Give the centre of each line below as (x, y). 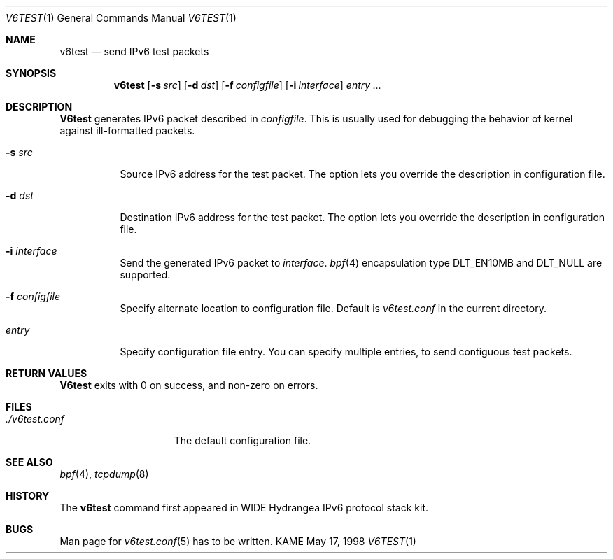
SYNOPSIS (31, 73)
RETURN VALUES (47, 373)
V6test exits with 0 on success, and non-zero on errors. (189, 385)
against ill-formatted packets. (127, 130)
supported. (145, 275)
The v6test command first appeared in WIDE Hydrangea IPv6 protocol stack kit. (244, 508)
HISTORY (28, 496)
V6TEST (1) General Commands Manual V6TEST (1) (121, 18)
